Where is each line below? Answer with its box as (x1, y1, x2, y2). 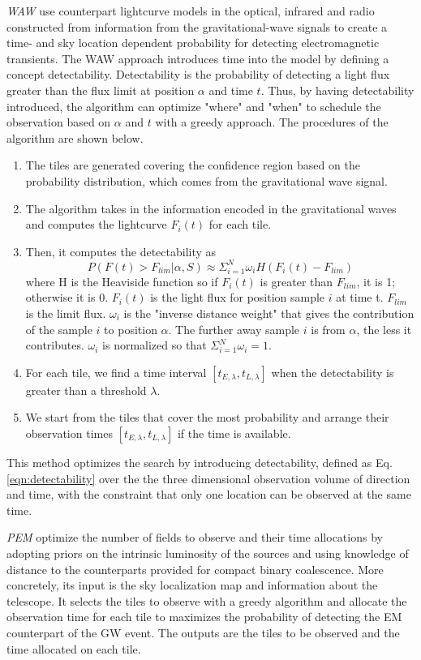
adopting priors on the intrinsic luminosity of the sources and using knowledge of (6, 544, 409, 561)
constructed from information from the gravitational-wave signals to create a (6, 18, 388, 35)
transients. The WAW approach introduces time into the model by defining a (6, 49, 389, 66)
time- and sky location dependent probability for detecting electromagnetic (6, 34, 380, 51)
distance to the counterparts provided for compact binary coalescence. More (6, 560, 384, 577)
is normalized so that (102, 336, 207, 354)
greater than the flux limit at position (6, 81, 195, 98)
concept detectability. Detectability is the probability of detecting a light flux (6, 66, 390, 83)
